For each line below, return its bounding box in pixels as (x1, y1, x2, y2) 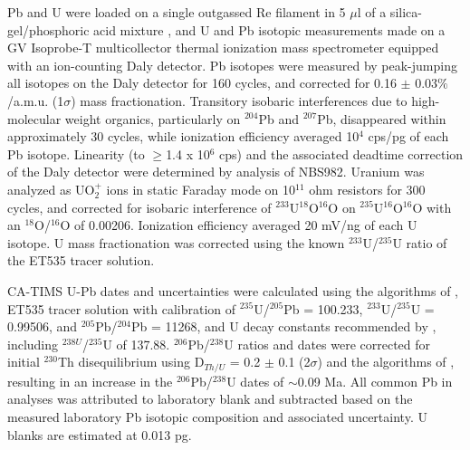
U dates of (226, 371, 284, 390)
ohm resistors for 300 (309, 179, 426, 198)
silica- (389, 3, 422, 21)
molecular (7, 109, 62, 128)
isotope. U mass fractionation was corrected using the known (7, 233, 345, 252)
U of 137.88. (102, 334, 170, 353)
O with (412, 197, 452, 216)
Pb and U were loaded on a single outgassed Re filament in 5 (7, 3, 346, 21)
